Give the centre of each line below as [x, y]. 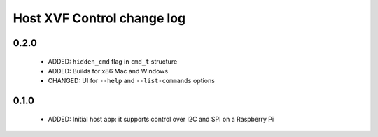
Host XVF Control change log [99, 18]
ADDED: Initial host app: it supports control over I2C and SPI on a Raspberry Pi [161, 119]
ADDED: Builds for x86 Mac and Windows [108, 71]
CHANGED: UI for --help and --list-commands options [131, 81]
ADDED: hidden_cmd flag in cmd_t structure [113, 61]
